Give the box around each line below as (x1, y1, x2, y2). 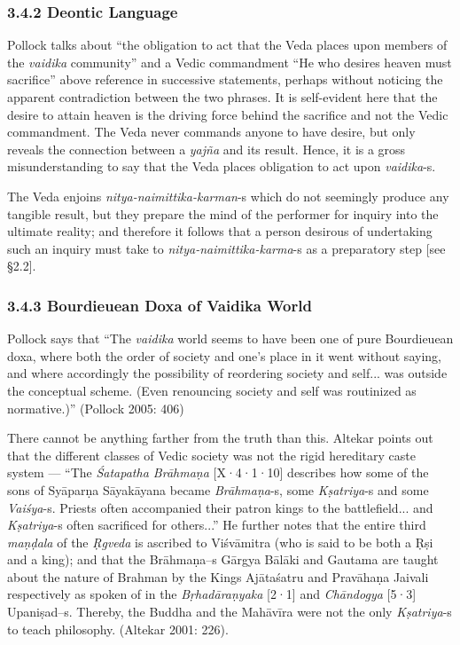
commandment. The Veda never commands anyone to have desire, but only (7, 122, 416, 141)
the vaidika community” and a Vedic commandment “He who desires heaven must (7, 52, 452, 71)
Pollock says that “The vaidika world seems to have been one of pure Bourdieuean (7, 329, 454, 348)
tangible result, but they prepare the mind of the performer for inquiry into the (7, 204, 439, 223)
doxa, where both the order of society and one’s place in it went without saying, (7, 346, 441, 365)
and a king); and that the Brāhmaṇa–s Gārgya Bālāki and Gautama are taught (7, 550, 439, 569)
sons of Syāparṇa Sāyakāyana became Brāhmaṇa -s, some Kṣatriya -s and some (7, 480, 429, 499)
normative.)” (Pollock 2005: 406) (7, 398, 184, 417)
